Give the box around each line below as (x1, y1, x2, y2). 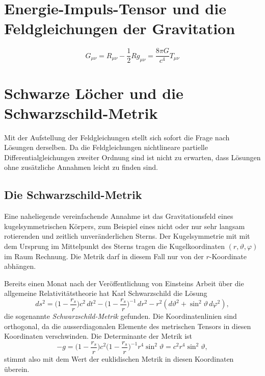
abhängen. (4, 261, 36, 271)
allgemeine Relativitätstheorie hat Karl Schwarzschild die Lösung (4, 288, 207, 298)
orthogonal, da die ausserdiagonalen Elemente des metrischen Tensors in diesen (4, 320, 251, 331)
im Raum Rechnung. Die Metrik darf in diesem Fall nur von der (4, 250, 204, 261)
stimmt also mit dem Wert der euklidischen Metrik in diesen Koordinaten (4, 353, 234, 364)
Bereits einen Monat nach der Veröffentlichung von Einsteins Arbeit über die (4, 278, 244, 288)
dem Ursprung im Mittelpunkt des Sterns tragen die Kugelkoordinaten (4, 241, 225, 252)
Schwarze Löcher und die (4, 82, 183, 103)
